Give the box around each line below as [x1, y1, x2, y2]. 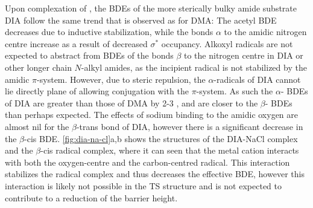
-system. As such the [196, 85, 273, 97]
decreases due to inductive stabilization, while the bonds [5, 25, 213, 38]
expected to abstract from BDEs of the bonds [5, 49, 174, 62]
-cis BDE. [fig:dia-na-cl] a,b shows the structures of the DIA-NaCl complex [24, 132, 298, 145]
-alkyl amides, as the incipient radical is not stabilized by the [81, 60, 307, 73]
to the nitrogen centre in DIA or [183, 49, 303, 62]
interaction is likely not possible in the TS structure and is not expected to [5, 179, 282, 192]
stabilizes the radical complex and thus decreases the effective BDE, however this [5, 167, 305, 180]
